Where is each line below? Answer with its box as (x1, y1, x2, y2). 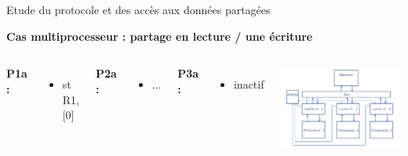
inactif (233, 76, 264, 93)
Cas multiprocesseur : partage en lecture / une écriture (6, 27, 313, 44)
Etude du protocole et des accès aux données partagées (6, 2, 271, 17)
